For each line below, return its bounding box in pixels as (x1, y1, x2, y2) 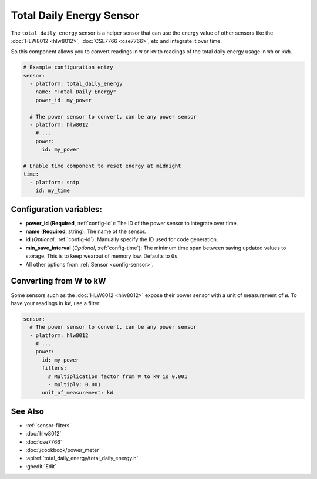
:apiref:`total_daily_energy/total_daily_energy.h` (25, 455, 139, 462)
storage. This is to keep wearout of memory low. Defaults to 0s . (25, 252, 179, 259)
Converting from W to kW (11, 276, 106, 286)
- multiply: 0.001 (48, 382, 101, 388)
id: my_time (35, 187, 70, 194)
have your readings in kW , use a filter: (11, 299, 101, 306)
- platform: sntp (29, 179, 79, 185)
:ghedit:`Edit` (25, 463, 57, 470)
